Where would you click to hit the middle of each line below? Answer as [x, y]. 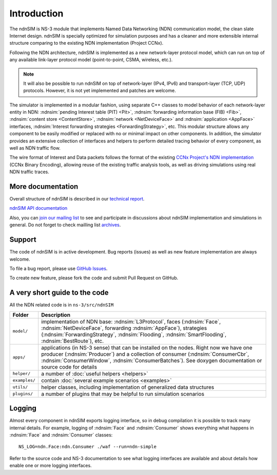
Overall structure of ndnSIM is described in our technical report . [77, 199]
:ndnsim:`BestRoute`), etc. [73, 341]
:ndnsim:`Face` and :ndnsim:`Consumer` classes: [61, 435]
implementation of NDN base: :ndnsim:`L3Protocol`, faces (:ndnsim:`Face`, [131, 321]
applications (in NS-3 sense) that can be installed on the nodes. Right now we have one [147, 348]
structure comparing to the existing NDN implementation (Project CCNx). [86, 43]
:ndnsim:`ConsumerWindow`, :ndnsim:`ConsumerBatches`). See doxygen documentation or [152, 360]
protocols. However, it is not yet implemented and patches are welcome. [100, 90]
